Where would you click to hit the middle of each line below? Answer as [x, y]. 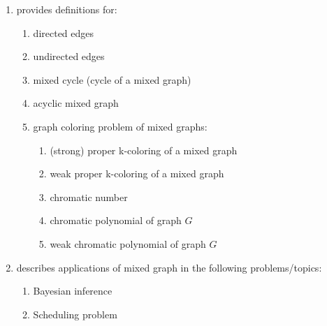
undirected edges [69, 56]
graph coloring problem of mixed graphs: [120, 126]
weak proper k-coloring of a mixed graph [137, 173]
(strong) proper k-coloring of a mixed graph [144, 150]
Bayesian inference [73, 291]
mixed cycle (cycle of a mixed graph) [112, 79]
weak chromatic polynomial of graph [128, 243]
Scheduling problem [75, 314]
